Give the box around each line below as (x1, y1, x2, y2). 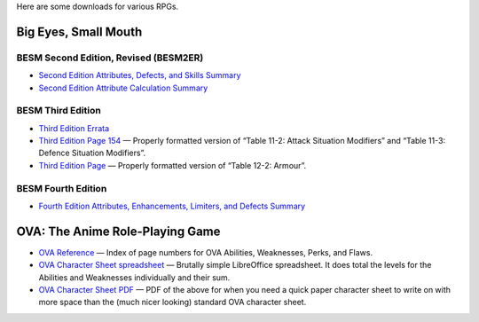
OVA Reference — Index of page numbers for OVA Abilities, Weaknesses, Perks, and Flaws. (38, 247, 373, 257)
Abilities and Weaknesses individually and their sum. (38, 271, 231, 283)
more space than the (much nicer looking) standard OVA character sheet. (38, 297, 307, 308)
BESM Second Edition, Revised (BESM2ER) (16, 51, 204, 64)
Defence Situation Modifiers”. (38, 147, 146, 159)
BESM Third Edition (16, 105, 101, 117)
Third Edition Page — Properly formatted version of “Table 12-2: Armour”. (38, 160, 307, 170)
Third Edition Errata (38, 122, 110, 133)
